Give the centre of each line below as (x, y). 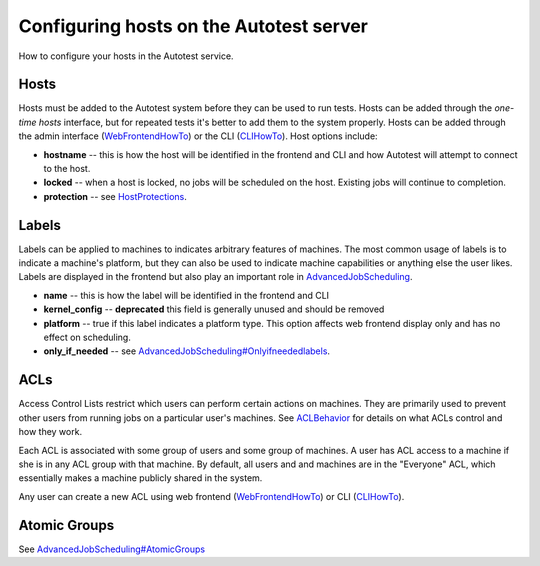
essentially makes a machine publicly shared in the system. (140, 478)
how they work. (50, 432)
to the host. (67, 169)
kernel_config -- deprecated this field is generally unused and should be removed (214, 309)
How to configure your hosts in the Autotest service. (126, 56)
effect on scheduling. (87, 337)
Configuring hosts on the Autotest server (193, 26)
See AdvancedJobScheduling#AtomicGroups (111, 549)
